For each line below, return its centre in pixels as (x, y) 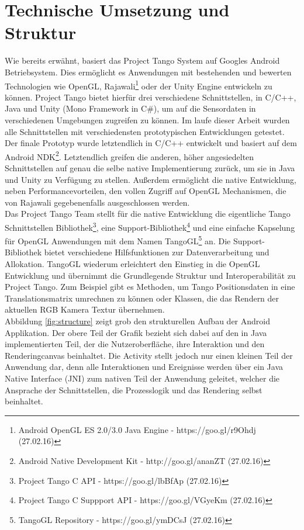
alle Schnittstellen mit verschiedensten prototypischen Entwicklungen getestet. (145, 131)
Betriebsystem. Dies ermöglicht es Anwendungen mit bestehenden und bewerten (148, 72)
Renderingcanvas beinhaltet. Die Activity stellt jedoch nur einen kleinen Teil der (149, 355)
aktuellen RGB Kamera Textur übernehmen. (85, 309)
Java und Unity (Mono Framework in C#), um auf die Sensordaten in (130, 108)
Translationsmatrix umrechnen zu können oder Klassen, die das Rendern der (142, 298)
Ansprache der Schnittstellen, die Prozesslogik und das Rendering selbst (134, 389)
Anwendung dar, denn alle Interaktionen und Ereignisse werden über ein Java (144, 367)
